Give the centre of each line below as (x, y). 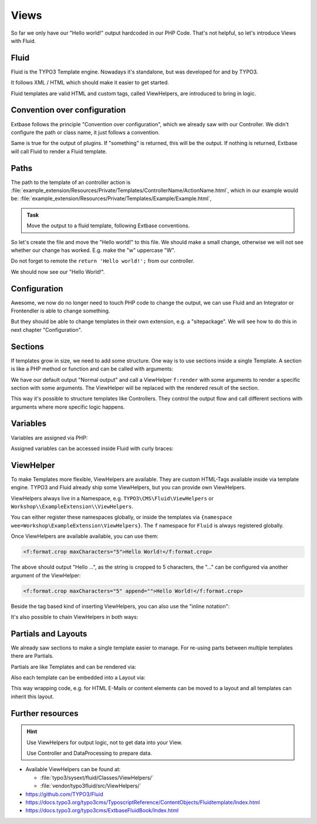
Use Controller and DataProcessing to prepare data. (89, 753)
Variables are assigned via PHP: (49, 438)
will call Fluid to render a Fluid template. (59, 151)
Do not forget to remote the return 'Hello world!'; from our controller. (103, 261)
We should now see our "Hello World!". (58, 272)
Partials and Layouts (49, 633)
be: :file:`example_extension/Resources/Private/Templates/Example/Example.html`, (111, 199)
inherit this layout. (32, 697)
